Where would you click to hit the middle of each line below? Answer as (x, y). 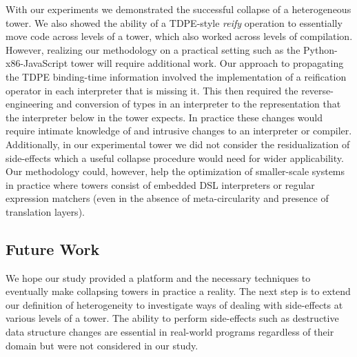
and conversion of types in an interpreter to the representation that (198, 104)
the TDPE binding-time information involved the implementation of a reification (176, 76)
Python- (320, 49)
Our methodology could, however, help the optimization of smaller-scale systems (175, 171)
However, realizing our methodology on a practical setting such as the (153, 49)
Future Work (53, 248)
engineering (30, 104)
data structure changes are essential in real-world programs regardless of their (170, 332)
